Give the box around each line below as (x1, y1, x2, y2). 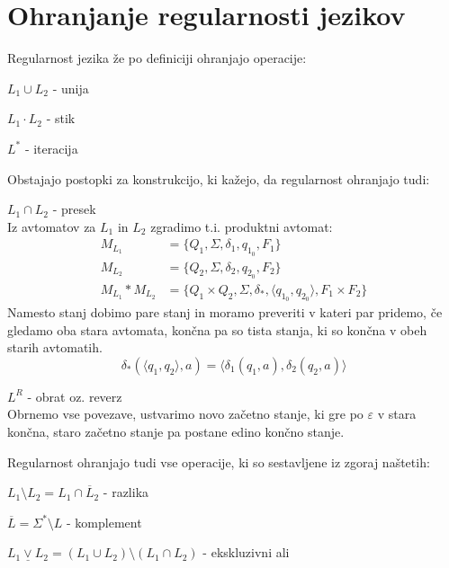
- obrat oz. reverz (27, 386, 122, 405)
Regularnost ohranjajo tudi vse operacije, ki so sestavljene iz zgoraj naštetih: (7, 452, 430, 471)
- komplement (67, 512, 142, 531)
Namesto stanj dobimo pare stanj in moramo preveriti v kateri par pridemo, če (7, 302, 443, 321)
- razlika (103, 483, 149, 501)
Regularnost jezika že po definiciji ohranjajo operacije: (7, 49, 307, 67)
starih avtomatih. (7, 338, 103, 357)
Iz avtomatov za (7, 217, 96, 235)
